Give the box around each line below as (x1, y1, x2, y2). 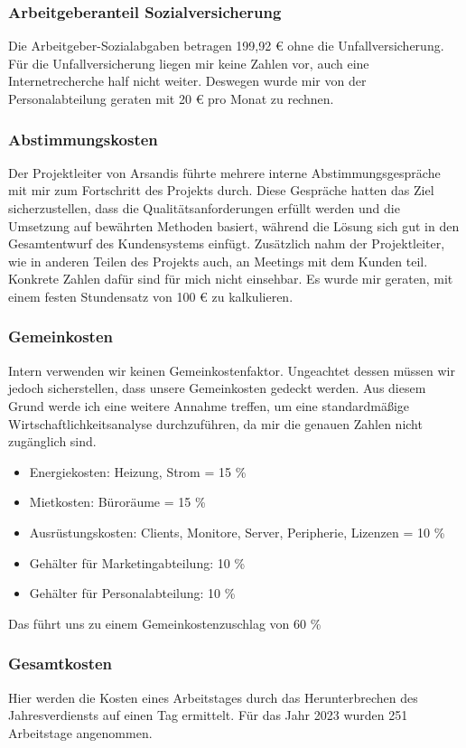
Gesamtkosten (8, 652, 113, 675)
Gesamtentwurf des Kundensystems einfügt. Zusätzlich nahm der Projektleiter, (8, 234, 445, 253)
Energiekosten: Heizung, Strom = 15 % (29, 462, 247, 481)
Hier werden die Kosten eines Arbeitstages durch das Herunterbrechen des (8, 687, 418, 706)
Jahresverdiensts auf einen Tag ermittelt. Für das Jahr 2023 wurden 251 (8, 706, 408, 725)
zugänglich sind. (8, 432, 97, 451)
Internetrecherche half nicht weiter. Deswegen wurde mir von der (8, 71, 367, 90)
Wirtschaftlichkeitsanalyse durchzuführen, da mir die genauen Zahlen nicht (8, 414, 423, 433)
